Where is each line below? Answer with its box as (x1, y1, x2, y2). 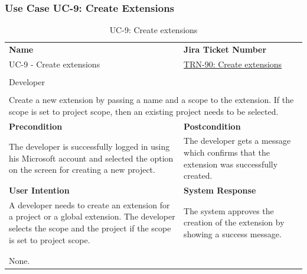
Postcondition (184, 120, 241, 132)
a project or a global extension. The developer (9, 210, 175, 223)
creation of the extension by (184, 216, 285, 228)
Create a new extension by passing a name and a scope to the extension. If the (9, 94, 294, 106)
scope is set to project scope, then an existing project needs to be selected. (9, 105, 279, 117)
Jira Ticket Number (184, 43, 267, 56)
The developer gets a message (184, 134, 291, 147)
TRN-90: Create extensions (184, 57, 282, 70)
